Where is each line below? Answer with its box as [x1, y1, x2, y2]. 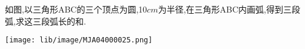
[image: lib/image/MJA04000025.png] [5, 36, 153, 45]
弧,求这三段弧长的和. [5, 14, 86, 27]
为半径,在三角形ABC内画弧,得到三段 [158, 3, 300, 15]
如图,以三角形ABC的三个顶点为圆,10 [5, 3, 147, 15]
